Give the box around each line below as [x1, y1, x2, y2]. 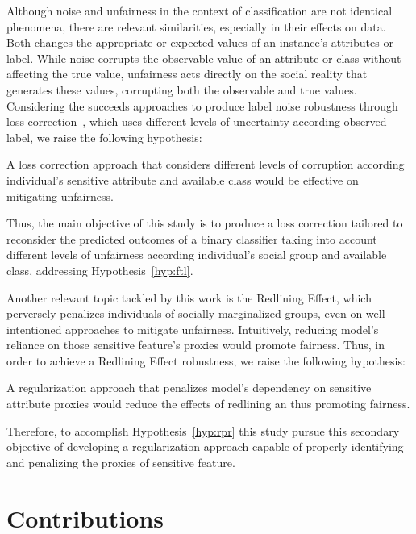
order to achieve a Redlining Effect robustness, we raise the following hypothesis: [6, 352, 406, 369]
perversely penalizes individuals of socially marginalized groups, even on [6, 305, 363, 322]
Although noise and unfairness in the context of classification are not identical [6, 2, 393, 19]
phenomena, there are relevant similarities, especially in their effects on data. [6, 18, 386, 35]
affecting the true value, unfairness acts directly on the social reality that [6, 65, 368, 82]
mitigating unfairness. [6, 187, 114, 204]
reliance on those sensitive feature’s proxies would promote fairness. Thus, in [6, 336, 385, 353]
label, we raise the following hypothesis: [6, 128, 202, 145]
